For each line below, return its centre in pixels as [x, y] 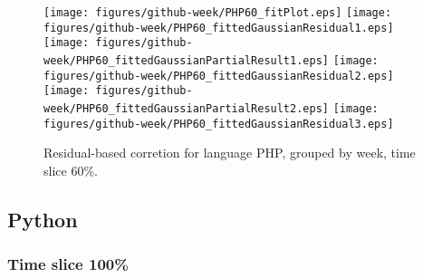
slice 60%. [71, 170]
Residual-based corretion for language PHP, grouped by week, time [230, 153]
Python [43, 219]
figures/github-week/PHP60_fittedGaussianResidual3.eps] [219, 124]
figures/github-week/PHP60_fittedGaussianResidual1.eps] [219, 28]
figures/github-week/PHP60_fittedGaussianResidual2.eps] [219, 76]
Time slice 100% [68, 264]
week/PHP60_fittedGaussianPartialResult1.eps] [186, 60]
